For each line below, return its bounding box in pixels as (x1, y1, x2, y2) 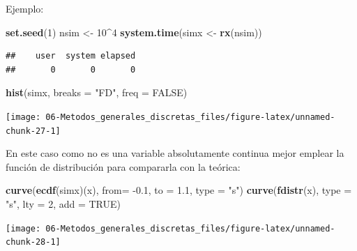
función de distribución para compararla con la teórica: (6, 159, 241, 174)
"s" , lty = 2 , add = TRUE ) (6, 197, 121, 211)
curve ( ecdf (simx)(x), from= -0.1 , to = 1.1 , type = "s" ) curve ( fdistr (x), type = (6, 183, 352, 197)
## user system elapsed (6, 51, 136, 61)
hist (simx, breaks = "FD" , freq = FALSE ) (6, 85, 188, 100)
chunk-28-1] (6, 237, 61, 248)
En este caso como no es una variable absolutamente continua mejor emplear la (6, 146, 344, 160)
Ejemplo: (6, 1, 44, 15)
